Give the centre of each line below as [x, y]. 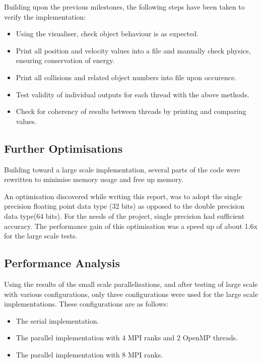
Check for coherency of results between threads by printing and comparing [131, 111]
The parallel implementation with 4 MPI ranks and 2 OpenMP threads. [127, 338]
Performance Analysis [62, 263]
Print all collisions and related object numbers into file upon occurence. [126, 77]
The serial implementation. [57, 320]
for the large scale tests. [41, 236]
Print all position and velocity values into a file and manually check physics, [133, 50]
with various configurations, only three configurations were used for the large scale [131, 294]
